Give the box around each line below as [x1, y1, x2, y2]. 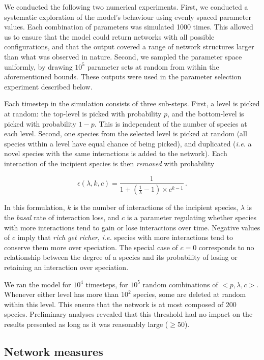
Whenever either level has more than [4, 289, 119, 299]
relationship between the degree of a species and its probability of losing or [4, 252, 238, 262]
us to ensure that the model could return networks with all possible [4, 31, 215, 42]
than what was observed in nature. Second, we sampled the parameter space [4, 51, 242, 62]
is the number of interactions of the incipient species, [73, 202, 239, 213]
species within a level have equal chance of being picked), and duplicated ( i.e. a [4, 138, 252, 148]
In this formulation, [4, 202, 65, 213]
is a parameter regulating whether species [127, 212, 257, 222]
